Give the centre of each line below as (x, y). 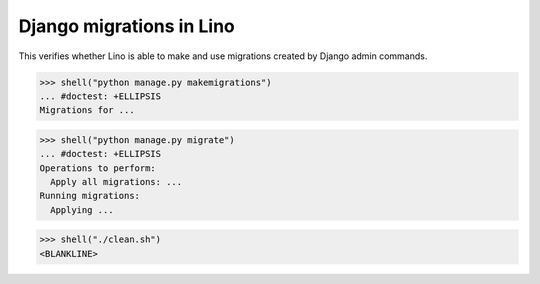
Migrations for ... (87, 110)
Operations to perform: (98, 168)
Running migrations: (89, 196)
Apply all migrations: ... (116, 182)
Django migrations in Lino (126, 26)
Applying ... (82, 209)
